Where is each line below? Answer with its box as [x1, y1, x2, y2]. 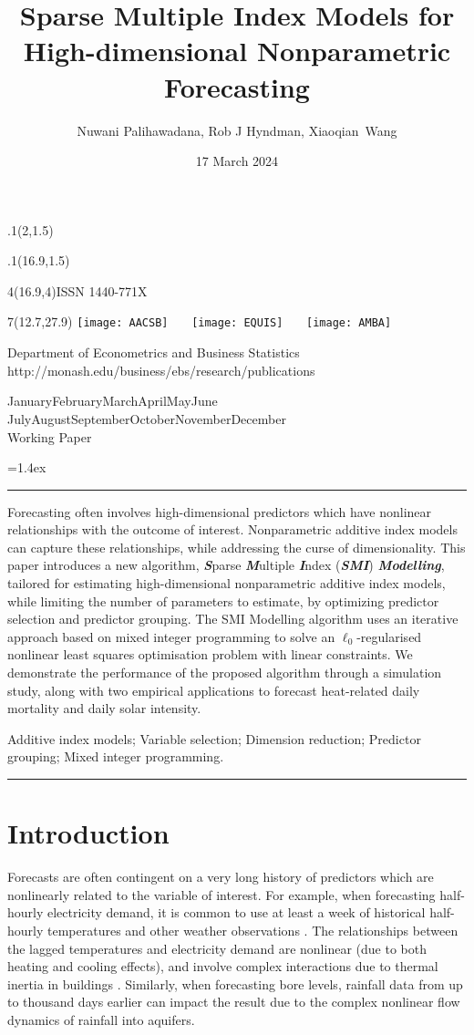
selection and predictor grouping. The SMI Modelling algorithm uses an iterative [7, 609, 459, 628]
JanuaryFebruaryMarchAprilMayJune [7, 391, 218, 410]
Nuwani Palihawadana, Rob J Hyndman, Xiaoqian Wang [77, 120, 397, 140]
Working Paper [7, 427, 92, 446]
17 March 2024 [195, 151, 279, 171]
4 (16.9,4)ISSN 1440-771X [7, 281, 148, 300]
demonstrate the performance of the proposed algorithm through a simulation [7, 663, 442, 682]
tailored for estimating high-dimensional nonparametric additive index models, [7, 574, 446, 593]
